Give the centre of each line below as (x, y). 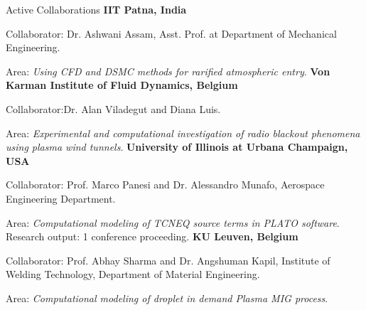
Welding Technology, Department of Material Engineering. (133, 274)
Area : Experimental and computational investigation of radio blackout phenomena (183, 133)
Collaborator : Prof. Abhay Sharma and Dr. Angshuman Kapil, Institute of (168, 260)
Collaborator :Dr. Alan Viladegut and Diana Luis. (113, 108)
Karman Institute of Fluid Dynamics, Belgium (122, 85)
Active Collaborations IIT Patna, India (96, 9)
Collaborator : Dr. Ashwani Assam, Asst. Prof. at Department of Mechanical (171, 33)
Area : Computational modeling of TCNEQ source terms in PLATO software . (173, 222)
